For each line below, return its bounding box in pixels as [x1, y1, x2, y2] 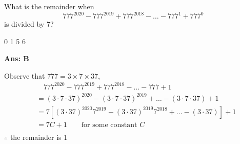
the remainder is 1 [10, 131, 68, 142]
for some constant [81, 121, 137, 129]
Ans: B [4, 53, 29, 64]
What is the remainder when [4, 1, 94, 11]
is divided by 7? [4, 19, 54, 29]
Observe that [4, 70, 45, 81]
